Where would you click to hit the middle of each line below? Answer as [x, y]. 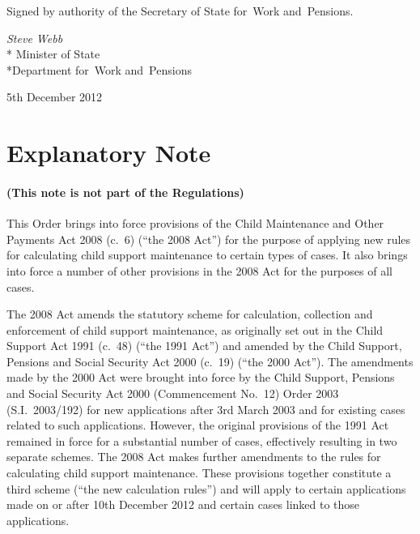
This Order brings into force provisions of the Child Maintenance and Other [195, 223]
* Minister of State [53, 54]
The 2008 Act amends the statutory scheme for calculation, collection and [190, 314]
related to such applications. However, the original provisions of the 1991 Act [198, 425]
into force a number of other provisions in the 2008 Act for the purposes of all [199, 270]
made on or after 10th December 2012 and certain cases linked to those [183, 504]
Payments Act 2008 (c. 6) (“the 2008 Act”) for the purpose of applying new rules [209, 239]
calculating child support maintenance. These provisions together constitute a [199, 473]
